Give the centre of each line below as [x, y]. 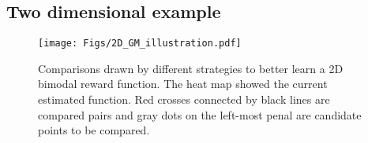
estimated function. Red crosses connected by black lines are [184, 99]
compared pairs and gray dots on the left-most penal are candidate [200, 114]
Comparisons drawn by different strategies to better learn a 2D [191, 68]
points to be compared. [94, 130]
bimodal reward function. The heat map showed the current [183, 84]
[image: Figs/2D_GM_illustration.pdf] [140, 44]
